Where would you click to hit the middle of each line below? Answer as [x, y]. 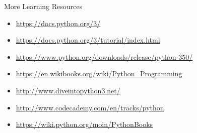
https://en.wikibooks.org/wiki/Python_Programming [99, 74]
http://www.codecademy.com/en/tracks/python [90, 107]
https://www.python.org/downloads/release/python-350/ [104, 56]
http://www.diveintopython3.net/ [68, 90]
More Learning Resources [43, 6]
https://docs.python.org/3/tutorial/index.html [88, 40]
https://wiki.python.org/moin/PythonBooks [84, 124]
